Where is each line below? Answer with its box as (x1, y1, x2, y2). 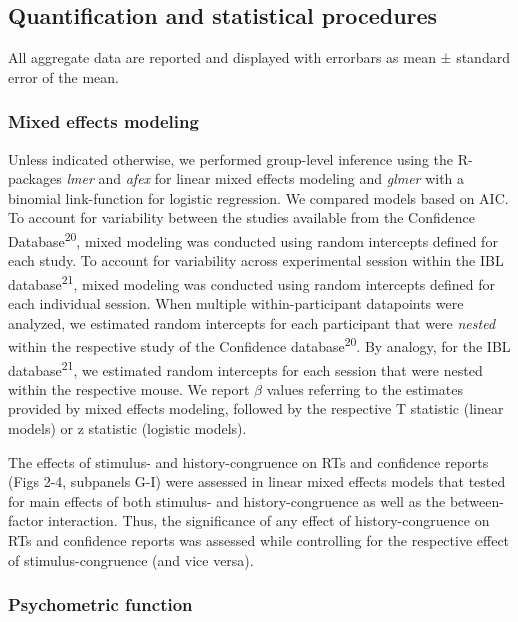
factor (8, 510, 44, 531)
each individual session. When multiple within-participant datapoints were (8, 293, 464, 314)
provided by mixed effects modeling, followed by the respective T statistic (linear (8, 398, 504, 419)
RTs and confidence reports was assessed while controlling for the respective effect (8, 529, 510, 550)
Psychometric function (8, 592, 193, 617)
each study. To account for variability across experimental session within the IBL (8, 250, 504, 271)
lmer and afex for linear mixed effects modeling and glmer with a (66, 168, 465, 189)
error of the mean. (8, 66, 119, 87)
